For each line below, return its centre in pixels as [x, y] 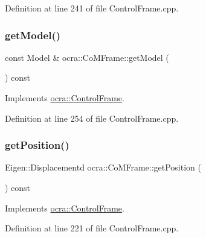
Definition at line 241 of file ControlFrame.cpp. [92, 8]
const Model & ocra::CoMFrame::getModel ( [87, 57]
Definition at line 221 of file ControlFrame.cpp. [92, 228]
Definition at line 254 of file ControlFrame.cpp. [92, 118]
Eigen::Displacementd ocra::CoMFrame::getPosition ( [103, 167]
